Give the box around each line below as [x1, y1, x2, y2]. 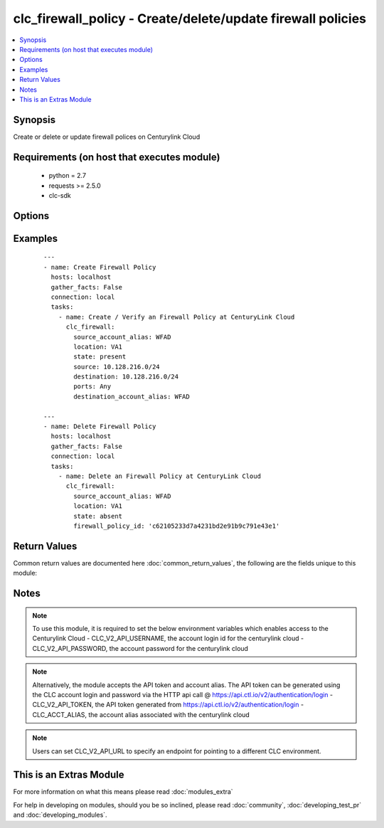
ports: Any [73, 383, 112, 391]
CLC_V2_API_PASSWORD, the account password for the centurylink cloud [32, 644, 249, 652]
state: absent [73, 512, 123, 520]
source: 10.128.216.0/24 [73, 363, 160, 371]
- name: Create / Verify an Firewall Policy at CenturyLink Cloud [58, 313, 295, 321]
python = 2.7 [48, 171, 87, 180]
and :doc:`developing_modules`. [13, 811, 107, 819]
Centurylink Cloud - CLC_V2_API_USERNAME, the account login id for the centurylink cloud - [32, 634, 304, 643]
